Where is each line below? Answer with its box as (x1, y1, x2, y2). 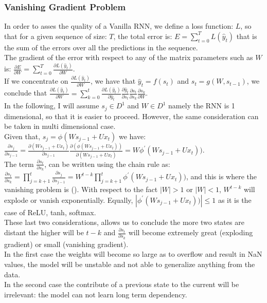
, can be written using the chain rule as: (44, 158, 170, 169)
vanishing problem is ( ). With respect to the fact (4, 184, 158, 195)
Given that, (4, 131, 41, 141)
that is (236, 30, 257, 41)
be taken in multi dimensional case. (4, 121, 116, 131)
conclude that (4, 87, 47, 98)
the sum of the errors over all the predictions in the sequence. (4, 42, 198, 52)
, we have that (91, 75, 136, 86)
